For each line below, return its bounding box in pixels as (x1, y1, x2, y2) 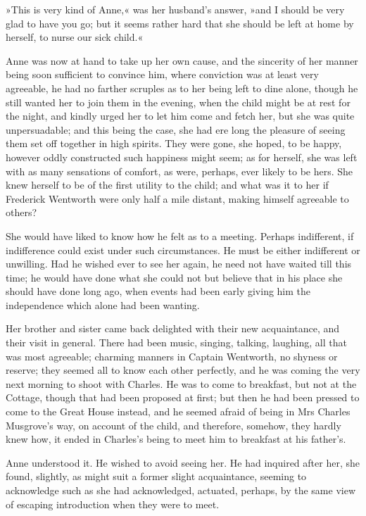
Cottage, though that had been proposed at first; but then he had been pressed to (6, 390, 360, 405)
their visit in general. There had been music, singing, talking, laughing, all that (6, 335, 347, 350)
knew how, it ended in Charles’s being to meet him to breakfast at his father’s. (6, 432, 346, 446)
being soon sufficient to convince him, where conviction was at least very (6, 67, 319, 82)
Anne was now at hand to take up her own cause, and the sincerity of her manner (6, 53, 358, 68)
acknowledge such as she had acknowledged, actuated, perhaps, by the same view (6, 483, 355, 497)
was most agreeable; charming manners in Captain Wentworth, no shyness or (6, 348, 338, 363)
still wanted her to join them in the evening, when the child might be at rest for (6, 94, 351, 109)
